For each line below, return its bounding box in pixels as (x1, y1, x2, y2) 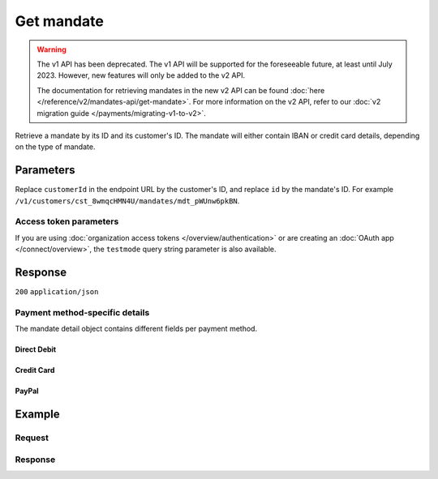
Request (15, 432, 49, 443)
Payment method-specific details (15, 306, 150, 318)
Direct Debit (15, 344, 57, 354)
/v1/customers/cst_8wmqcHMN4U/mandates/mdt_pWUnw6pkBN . (15, 195, 240, 206)
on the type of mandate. (15, 142, 96, 152)
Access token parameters (15, 216, 119, 227)
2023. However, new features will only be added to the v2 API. (36, 71, 246, 80)
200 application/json (15, 288, 99, 297)
